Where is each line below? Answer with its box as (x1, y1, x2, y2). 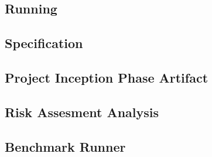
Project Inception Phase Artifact (5, 68, 208, 86)
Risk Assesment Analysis (5, 103, 159, 121)
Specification (5, 34, 83, 52)
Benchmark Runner (5, 137, 126, 155)
